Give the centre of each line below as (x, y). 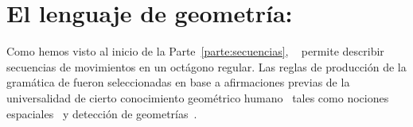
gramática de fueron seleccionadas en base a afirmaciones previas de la (178, 82)
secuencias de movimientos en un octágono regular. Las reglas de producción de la (206, 66)
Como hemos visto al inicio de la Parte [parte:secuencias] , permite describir (195, 51)
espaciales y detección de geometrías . (102, 113)
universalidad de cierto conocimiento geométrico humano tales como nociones (198, 97)
